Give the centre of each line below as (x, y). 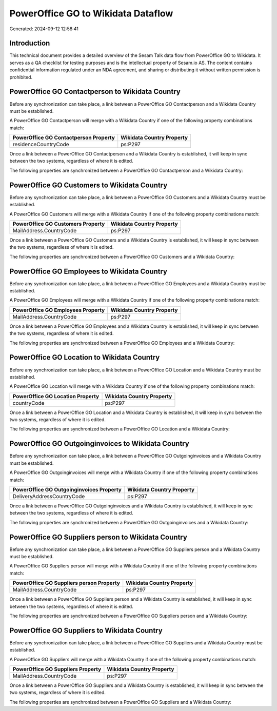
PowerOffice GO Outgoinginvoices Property (67, 489)
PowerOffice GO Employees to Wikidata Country (88, 271)
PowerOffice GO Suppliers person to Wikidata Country (98, 537)
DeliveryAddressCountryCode (49, 496)
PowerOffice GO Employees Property (59, 310)
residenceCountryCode (41, 145)
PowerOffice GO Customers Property (59, 224)
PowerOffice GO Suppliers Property (57, 669)
